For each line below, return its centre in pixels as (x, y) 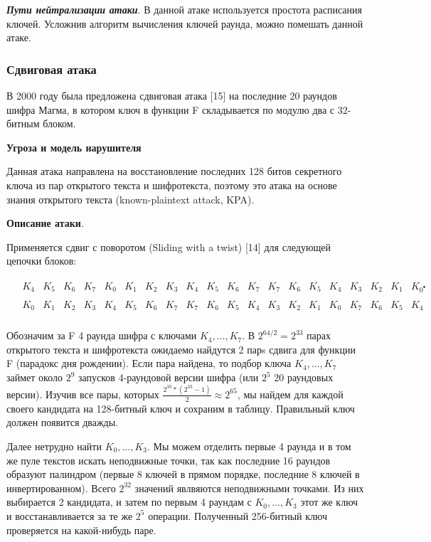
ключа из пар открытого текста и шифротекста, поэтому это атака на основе (172, 185)
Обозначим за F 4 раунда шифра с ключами (102, 335)
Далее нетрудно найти (54, 446)
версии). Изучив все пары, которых (83, 394)
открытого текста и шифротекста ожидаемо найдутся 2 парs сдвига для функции (181, 349)
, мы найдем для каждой (290, 394)
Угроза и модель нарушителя (74, 147)
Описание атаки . (45, 223)
